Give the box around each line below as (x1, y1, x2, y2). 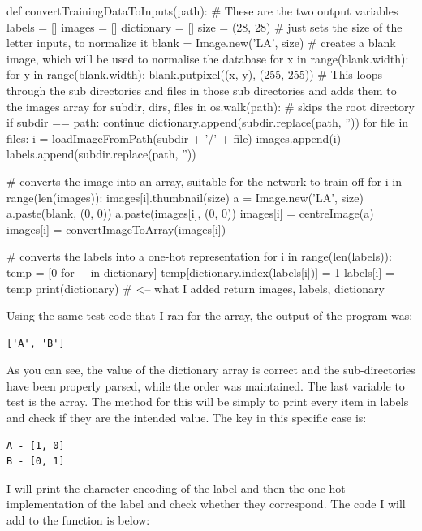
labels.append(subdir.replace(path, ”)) (6, 145, 196, 162)
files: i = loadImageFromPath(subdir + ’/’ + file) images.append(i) (6, 129, 342, 146)
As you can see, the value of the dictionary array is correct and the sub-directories (6, 361, 416, 378)
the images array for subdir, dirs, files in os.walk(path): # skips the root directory (6, 97, 415, 114)
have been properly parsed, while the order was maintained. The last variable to (6, 377, 405, 394)
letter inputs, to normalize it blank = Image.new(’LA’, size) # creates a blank (6, 34, 396, 51)
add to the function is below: (6, 512, 150, 529)
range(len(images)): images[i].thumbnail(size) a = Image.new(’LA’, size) (6, 188, 364, 205)
